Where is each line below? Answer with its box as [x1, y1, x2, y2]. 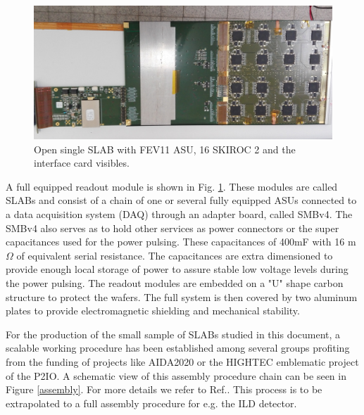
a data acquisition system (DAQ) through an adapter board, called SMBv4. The [6, 207, 353, 222]
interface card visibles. [34, 155, 130, 170]
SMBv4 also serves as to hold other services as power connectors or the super [6, 220, 339, 235]
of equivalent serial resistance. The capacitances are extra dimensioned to [16, 248, 333, 262]
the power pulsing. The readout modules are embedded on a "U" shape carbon [6, 275, 344, 290]
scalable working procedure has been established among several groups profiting [6, 340, 350, 355]
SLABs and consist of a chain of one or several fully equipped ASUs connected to [6, 193, 357, 207]
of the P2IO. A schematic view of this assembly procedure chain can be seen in [6, 368, 346, 383]
